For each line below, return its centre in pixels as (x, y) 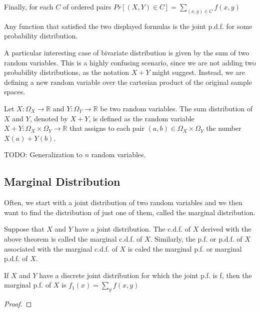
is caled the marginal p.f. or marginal (185, 248)
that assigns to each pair (107, 128)
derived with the (226, 229)
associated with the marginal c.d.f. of (61, 248)
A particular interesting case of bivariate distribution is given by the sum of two (127, 53)
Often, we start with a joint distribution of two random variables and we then (123, 202)
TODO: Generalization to (43, 155)
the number (224, 128)
